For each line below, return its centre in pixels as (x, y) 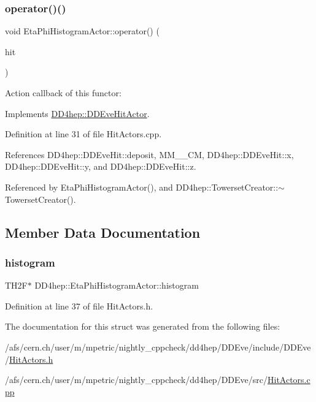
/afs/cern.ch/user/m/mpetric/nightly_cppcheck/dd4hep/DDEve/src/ (136, 380)
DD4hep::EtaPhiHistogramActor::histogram (117, 285)
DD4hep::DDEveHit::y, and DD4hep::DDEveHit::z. (101, 166)
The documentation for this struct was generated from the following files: (143, 326)
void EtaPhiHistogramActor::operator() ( (82, 31)
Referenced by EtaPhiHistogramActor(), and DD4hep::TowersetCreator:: (142, 187)
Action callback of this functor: (63, 93)
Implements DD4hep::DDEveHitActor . (77, 113)
